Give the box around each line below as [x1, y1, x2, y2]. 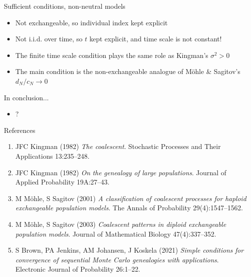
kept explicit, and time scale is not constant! [89, 34, 222, 44]
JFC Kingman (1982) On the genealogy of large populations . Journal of [15, 167, 227, 177]
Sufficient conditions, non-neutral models [4, 1, 125, 11]
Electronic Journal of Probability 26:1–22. [15, 264, 141, 274]
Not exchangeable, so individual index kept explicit [15, 17, 168, 27]
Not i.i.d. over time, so [15, 34, 83, 44]
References [4, 125, 36, 135]
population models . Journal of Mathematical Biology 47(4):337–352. [15, 228, 216, 239]
